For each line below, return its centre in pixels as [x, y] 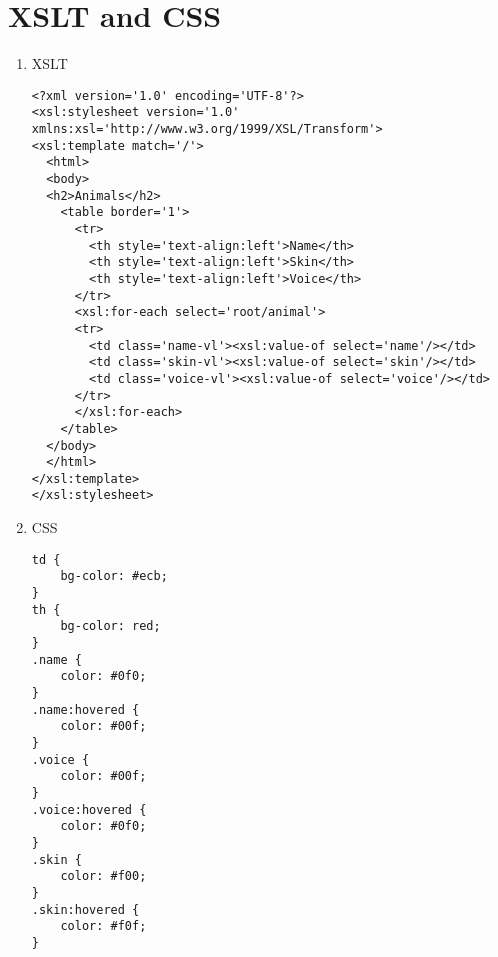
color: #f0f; [103, 926]
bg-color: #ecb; [114, 576]
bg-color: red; [110, 626]
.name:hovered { [85, 709]
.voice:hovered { [89, 809]
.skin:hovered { [85, 909]
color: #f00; [103, 876]
